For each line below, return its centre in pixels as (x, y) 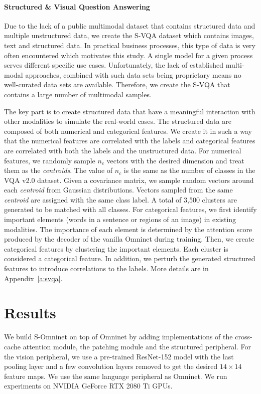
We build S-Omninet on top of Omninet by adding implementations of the (118, 337)
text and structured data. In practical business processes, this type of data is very (130, 45)
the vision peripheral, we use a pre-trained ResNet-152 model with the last (119, 356)
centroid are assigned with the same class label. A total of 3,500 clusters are (121, 199)
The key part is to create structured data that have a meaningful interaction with (130, 111)
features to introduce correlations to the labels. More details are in (106, 268)
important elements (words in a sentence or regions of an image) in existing (120, 219)
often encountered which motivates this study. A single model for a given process (128, 55)
